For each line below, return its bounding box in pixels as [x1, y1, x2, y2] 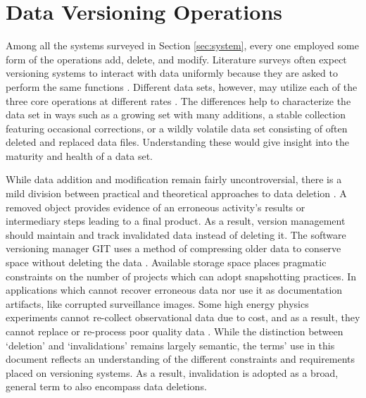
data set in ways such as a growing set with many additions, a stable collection [6, 107, 346, 122]
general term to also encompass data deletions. [6, 379, 207, 394]
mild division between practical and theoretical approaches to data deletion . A [6, 186, 347, 201]
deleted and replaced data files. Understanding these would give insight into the [6, 135, 350, 149]
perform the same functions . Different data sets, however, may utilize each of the [6, 79, 358, 94]
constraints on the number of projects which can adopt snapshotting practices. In [6, 268, 357, 283]
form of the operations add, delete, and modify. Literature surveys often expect [6, 51, 347, 66]
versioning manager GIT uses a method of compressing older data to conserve [6, 241, 341, 256]
